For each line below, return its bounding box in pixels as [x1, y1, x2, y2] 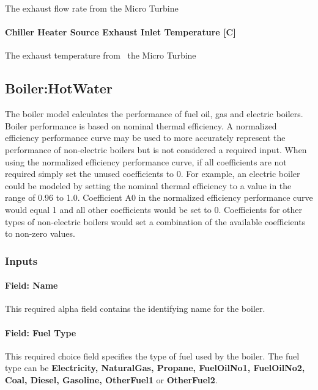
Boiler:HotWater [5, 79, 113, 98]
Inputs [5, 253, 38, 268]
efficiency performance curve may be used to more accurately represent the [5, 131, 286, 144]
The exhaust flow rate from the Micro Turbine [5, 2, 179, 14]
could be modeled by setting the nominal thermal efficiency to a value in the [5, 179, 292, 192]
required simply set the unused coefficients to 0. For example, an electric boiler [5, 167, 300, 180]
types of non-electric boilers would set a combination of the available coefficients [5, 215, 306, 228]
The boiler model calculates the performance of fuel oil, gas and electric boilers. [5, 107, 303, 120]
